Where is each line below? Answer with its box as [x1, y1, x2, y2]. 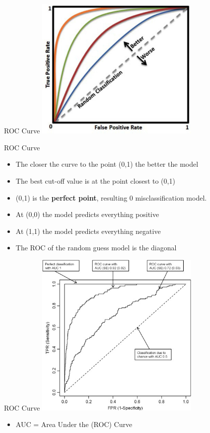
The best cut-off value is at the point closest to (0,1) [15, 175, 175, 186]
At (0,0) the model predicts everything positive [15, 209, 159, 219]
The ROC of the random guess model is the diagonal [15, 242, 177, 253]
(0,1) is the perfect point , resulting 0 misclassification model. [15, 192, 207, 203]
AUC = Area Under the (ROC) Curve [15, 419, 133, 430]
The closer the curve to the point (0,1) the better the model [15, 159, 199, 169]
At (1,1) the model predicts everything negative [15, 225, 161, 236]
